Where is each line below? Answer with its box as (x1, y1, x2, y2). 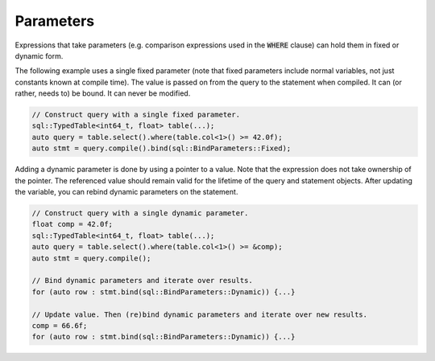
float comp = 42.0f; (31, 219, 113, 229)
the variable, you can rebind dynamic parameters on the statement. (14, 187, 238, 197)
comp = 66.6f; (31, 321, 88, 330)
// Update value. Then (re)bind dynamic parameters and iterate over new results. (31, 310, 368, 319)
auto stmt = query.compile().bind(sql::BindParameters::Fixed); (31, 144, 292, 153)
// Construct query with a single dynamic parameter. (31, 209, 249, 218)
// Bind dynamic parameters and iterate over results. (31, 276, 253, 285)
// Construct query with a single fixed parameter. (31, 110, 241, 120)
